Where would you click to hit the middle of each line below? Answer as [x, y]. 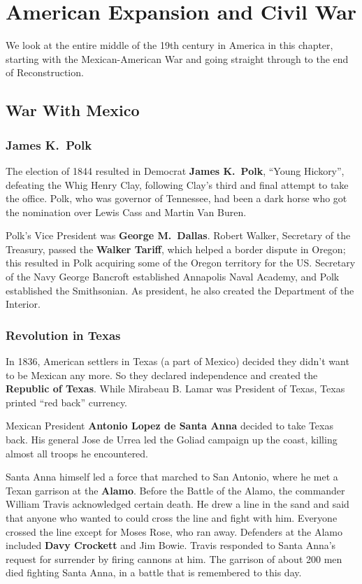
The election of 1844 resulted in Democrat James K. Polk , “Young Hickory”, [175, 170]
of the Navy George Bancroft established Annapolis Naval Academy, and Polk [173, 277]
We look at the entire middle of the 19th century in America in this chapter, [169, 45]
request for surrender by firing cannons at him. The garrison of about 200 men [174, 558]
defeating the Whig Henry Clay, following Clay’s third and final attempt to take [177, 184]
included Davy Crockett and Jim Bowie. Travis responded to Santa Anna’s [171, 545]
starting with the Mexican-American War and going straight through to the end [177, 58]
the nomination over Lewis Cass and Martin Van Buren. [126, 212]
